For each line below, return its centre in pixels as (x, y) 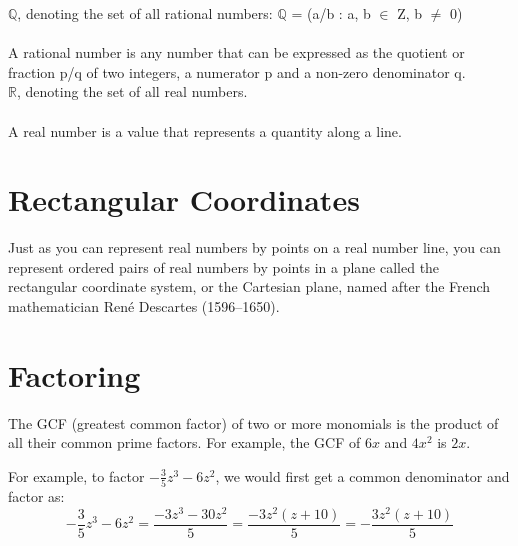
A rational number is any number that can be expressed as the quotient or (236, 52)
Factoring (74, 374)
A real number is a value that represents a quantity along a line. (205, 130)
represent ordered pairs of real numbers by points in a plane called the (224, 266)
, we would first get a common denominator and (362, 475)
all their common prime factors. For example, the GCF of (184, 442)
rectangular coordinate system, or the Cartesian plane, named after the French (249, 286)
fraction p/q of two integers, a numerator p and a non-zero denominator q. (237, 71)
